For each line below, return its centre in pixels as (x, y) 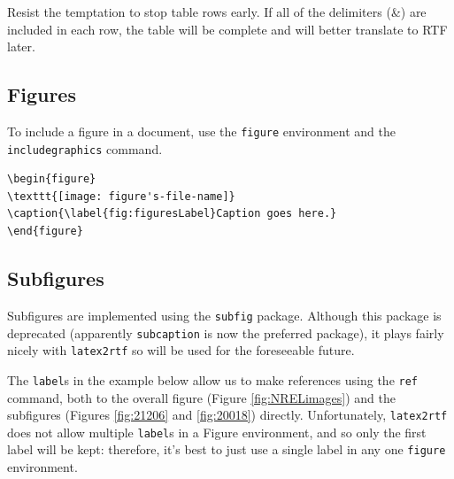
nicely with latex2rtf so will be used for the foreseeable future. (181, 350)
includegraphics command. (85, 148)
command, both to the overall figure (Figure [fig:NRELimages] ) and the (201, 397)
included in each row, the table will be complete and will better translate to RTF (227, 29)
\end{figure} (45, 232)
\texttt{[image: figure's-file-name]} (121, 196)
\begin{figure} (52, 179)
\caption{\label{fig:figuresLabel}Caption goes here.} (172, 214)
